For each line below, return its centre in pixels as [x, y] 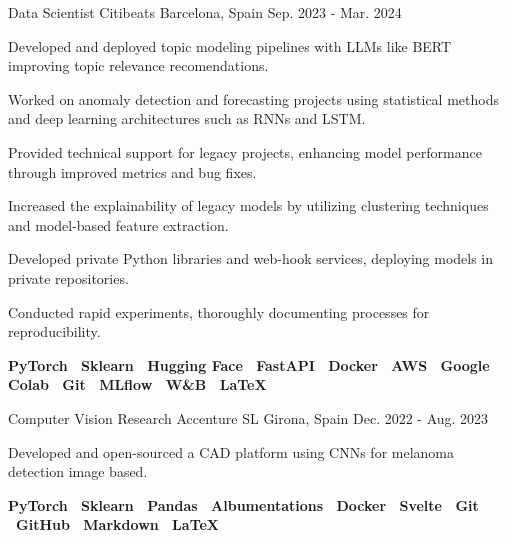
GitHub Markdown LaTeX [118, 524]
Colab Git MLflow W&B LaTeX [137, 384]
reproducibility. [54, 331]
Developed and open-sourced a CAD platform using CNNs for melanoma [231, 451]
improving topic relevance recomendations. [138, 65]
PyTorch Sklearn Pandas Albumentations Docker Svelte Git [243, 504]
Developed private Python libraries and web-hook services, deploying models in [251, 258]
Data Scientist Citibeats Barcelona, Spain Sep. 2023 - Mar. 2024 [205, 12]
